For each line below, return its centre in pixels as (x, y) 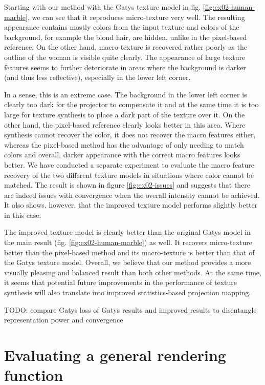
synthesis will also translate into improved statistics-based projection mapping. (128, 292)
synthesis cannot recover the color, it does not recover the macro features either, (130, 135)
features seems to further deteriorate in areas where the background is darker (125, 67)
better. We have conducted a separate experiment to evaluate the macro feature (129, 164)
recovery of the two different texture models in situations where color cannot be (129, 175)
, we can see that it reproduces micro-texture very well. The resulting (136, 17)
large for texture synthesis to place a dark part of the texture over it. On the (125, 114)
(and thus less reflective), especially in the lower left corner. (97, 77)
